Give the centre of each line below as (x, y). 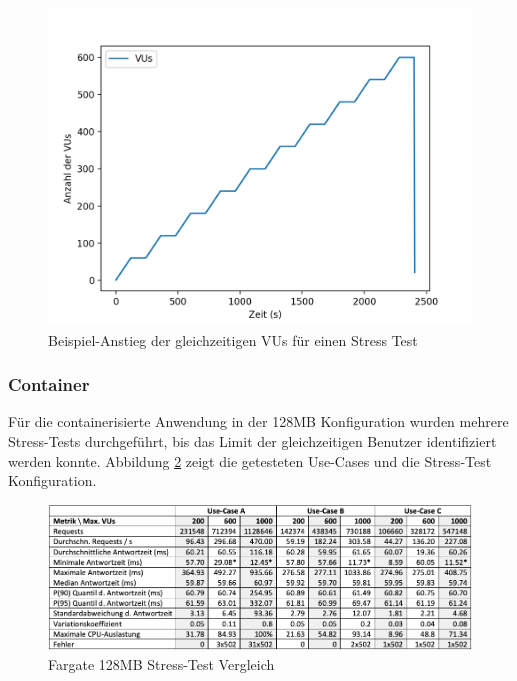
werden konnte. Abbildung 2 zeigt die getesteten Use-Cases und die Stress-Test (250, 460)
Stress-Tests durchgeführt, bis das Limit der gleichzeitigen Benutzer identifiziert (252, 441)
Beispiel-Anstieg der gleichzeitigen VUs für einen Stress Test (233, 339)
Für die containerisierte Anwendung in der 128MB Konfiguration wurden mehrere (258, 421)
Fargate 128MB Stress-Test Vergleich (161, 663)
